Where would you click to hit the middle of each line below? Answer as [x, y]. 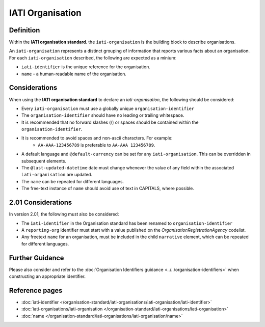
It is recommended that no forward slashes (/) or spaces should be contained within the [110, 122]
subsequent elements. [44, 161]
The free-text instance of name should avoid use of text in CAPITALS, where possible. [108, 189]
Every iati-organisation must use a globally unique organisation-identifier [108, 109]
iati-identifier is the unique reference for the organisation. [86, 67]
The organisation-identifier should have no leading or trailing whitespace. [103, 115]
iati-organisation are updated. [57, 175]
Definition [25, 30]
